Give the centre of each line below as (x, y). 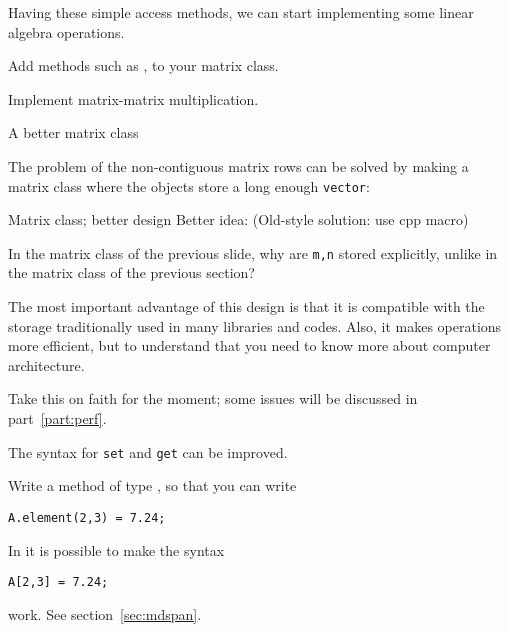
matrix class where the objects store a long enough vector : (189, 185)
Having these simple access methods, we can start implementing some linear (241, 12)
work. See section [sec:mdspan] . (105, 613)
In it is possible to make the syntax (116, 549)
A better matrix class (73, 132)
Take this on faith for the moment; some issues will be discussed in (213, 398)
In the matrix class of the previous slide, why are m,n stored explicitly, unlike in (253, 252)
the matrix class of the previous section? (131, 272)
